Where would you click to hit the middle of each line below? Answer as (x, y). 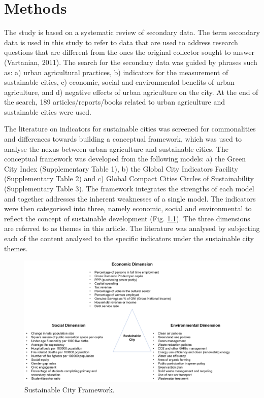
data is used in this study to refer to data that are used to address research (121, 42)
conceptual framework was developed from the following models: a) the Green (125, 159)
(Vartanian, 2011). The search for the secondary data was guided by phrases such (131, 62)
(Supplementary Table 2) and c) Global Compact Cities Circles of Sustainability (129, 178)
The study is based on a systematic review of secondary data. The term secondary (132, 32)
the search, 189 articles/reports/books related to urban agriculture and (115, 102)
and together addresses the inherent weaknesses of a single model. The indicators (130, 198)
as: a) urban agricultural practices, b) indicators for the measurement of (116, 72)
